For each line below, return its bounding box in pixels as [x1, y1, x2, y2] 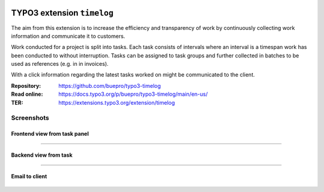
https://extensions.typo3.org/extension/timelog [58, 99, 175, 106]
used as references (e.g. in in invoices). [11, 60, 109, 68]
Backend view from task [11, 151, 73, 159]
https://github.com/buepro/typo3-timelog [58, 82, 161, 89]
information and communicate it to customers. [11, 32, 125, 39]
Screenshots [11, 114, 49, 122]
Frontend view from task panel [11, 130, 89, 138]
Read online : [11, 90, 43, 98]
